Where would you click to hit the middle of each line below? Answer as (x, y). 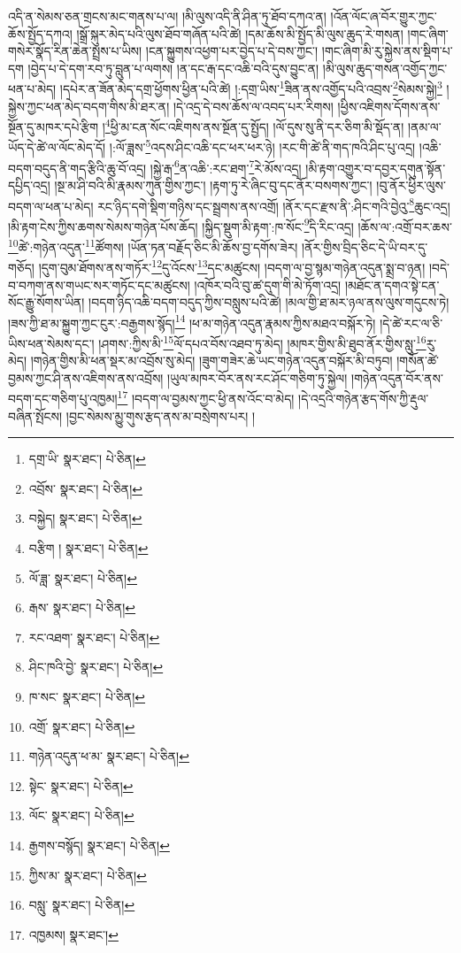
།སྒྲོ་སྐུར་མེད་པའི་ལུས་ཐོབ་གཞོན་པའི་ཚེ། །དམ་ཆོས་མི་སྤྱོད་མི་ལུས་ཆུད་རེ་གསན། (240, 33)
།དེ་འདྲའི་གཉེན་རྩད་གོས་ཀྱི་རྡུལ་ (364, 399)
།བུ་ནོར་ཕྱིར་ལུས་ (411, 184)
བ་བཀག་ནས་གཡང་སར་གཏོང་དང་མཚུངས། (99, 284)
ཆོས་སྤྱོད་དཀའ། (40, 33)
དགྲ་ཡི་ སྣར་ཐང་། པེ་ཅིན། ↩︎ (87, 459)
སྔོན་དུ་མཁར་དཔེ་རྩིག (54, 126)
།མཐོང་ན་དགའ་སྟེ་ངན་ (392, 284)
